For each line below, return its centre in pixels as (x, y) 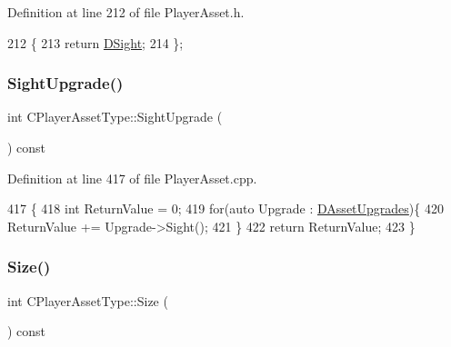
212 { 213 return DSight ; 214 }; (95, 42)
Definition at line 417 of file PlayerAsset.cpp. (132, 178)
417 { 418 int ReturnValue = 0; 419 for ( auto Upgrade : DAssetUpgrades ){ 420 (225, 208)
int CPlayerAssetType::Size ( (88, 300)
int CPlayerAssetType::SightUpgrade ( (115, 117)
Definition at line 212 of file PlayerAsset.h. (126, 12)
